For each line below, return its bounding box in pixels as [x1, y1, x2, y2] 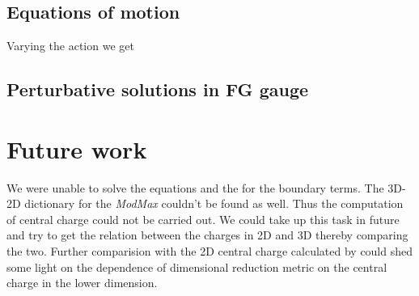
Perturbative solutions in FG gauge [6, 77, 309, 102]
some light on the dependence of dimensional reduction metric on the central [6, 258, 387, 275]
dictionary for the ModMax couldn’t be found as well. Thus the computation [24, 195, 404, 212]
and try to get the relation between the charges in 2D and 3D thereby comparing [6, 226, 408, 243]
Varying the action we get [6, 37, 134, 54]
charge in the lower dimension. [6, 274, 158, 291]
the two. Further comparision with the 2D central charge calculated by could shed [6, 243, 413, 260]
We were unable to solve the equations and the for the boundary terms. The [6, 179, 384, 196]
